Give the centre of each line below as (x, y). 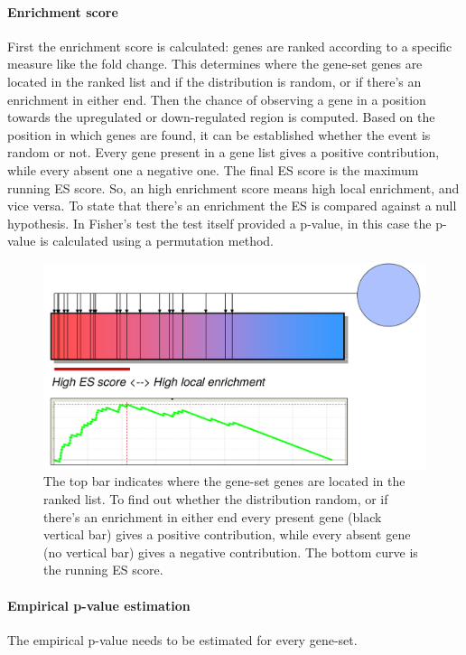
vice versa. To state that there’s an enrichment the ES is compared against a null (232, 206)
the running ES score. (103, 570)
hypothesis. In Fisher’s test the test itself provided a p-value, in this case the (219, 223)
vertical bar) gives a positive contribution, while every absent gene (227, 534)
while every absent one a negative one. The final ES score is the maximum (213, 169)
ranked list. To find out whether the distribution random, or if (216, 499)
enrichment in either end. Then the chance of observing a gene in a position (217, 99)
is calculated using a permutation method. (157, 241)
